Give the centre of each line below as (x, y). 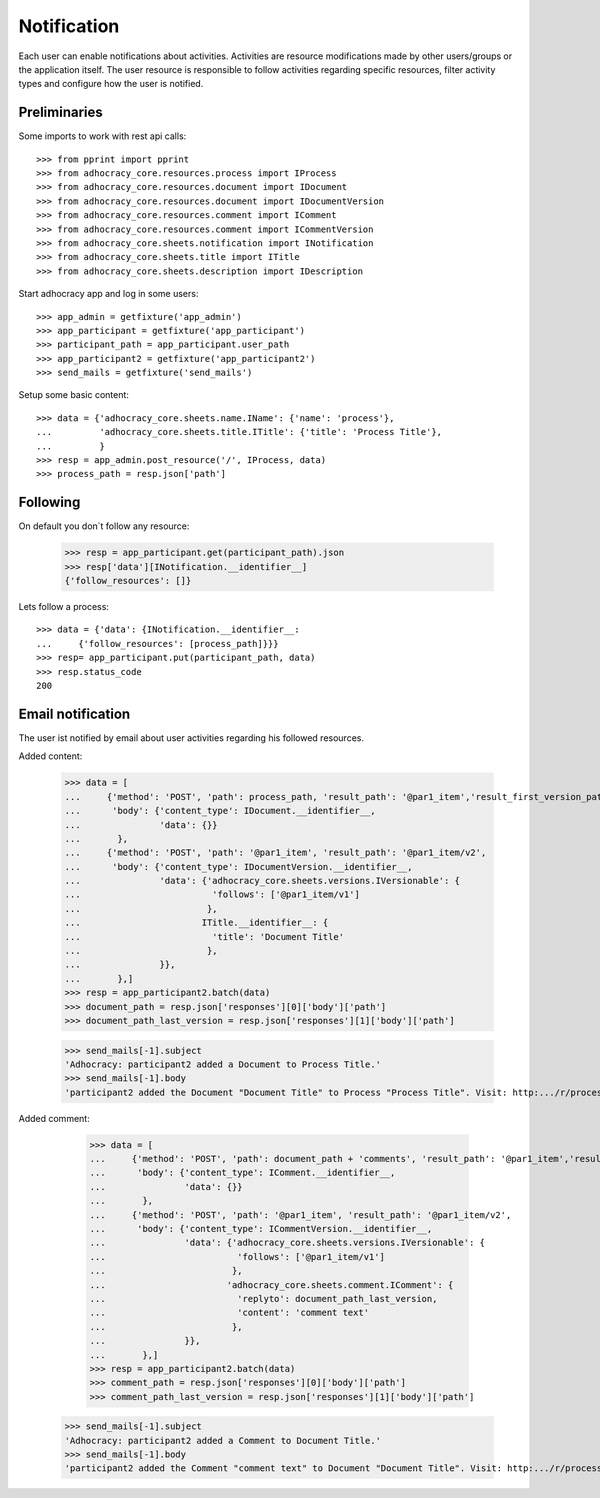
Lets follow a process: (64, 607)
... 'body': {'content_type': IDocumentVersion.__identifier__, (238, 866)
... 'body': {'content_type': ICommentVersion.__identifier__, (261, 1229)
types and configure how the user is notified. (111, 84)
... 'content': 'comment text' (229, 1313)
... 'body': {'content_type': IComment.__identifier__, (242, 1173)
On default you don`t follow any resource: (104, 526)
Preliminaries (61, 112)
